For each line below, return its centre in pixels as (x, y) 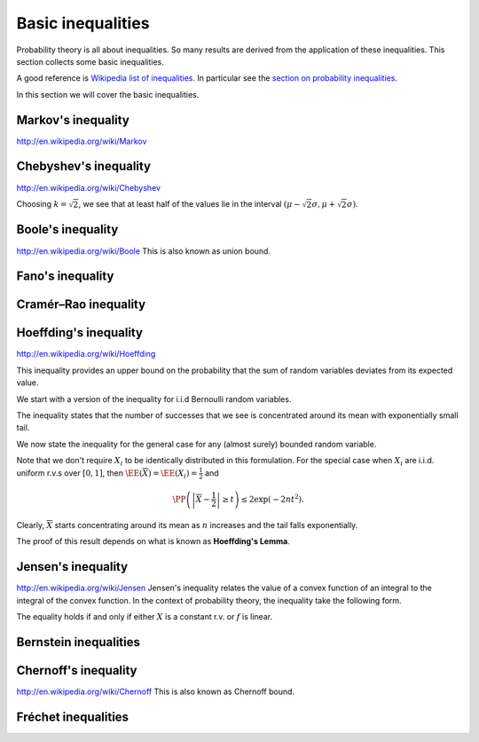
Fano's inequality (65, 276)
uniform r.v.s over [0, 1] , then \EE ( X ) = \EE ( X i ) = (107, 474)
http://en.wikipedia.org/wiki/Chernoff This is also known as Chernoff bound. (156, 691)
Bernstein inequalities (79, 642)
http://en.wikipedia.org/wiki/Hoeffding (86, 354)
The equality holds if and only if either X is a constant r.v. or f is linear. (145, 616)
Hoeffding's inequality (80, 333)
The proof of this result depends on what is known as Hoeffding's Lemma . (153, 541)
